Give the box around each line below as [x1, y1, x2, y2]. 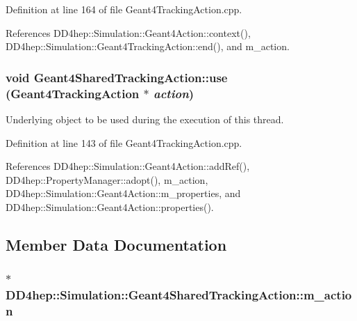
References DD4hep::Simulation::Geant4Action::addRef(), [6, 159, 250, 173]
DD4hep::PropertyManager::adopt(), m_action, [6, 172, 208, 187]
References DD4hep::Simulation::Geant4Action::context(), [6, 25, 251, 40]
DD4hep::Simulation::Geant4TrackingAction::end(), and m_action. [6, 39, 290, 54]
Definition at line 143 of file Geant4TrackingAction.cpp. [6, 135, 242, 150]
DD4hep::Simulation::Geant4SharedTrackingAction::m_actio [6, 286, 352, 304]
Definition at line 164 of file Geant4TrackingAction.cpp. [6, 2, 242, 16]
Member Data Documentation [6, 233, 227, 255]
